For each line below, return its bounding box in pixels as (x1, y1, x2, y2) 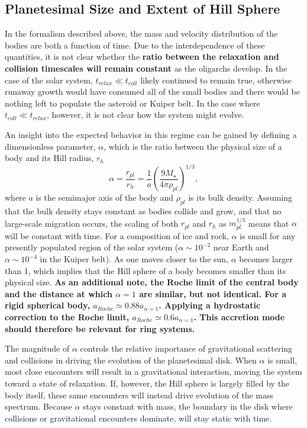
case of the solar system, (5, 73, 93, 86)
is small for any (240, 229, 296, 242)
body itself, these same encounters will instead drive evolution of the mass (5, 388, 274, 401)
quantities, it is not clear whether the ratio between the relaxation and (5, 50, 279, 63)
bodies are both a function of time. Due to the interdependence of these (5, 38, 265, 51)
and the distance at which (5, 287, 112, 300)
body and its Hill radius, (5, 152, 94, 164)
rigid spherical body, (5, 299, 90, 311)
